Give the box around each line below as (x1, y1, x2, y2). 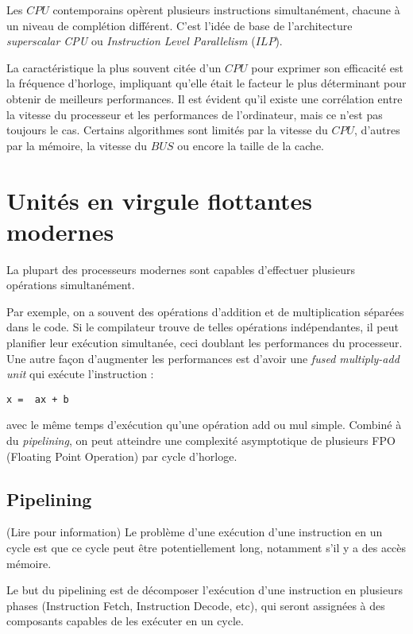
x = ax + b (6, 393, 69, 405)
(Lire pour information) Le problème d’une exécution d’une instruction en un (6, 524, 383, 540)
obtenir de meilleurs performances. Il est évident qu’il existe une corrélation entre (6, 90, 403, 106)
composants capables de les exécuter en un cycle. (6, 613, 244, 629)
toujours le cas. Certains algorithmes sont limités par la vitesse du (6, 122, 328, 138)
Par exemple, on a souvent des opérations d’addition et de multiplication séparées (6, 303, 404, 319)
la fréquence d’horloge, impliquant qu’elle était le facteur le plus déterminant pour (6, 75, 407, 91)
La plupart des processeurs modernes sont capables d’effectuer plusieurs (6, 261, 355, 277)
